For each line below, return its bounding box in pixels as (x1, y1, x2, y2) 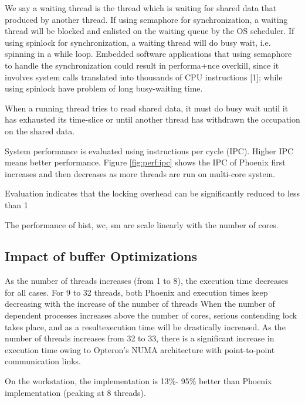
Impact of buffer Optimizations (5, 247, 198, 265)
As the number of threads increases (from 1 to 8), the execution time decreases (5, 275, 289, 287)
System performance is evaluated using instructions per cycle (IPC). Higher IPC (5, 144, 294, 157)
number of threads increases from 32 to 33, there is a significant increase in (5, 332, 274, 344)
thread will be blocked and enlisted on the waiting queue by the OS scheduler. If (5, 25, 294, 37)
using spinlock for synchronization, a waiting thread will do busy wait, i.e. (5, 36, 271, 48)
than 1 (5, 198, 28, 211)
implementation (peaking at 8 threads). (5, 386, 146, 398)
